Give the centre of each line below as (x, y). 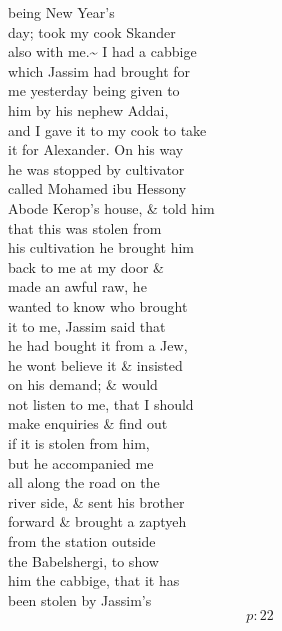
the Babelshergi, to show (83, 560)
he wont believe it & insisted (95, 364)
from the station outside (82, 541)
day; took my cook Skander (92, 31)
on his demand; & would (83, 384)
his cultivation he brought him (101, 247)
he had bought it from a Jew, (98, 345)
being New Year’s (61, 12)
